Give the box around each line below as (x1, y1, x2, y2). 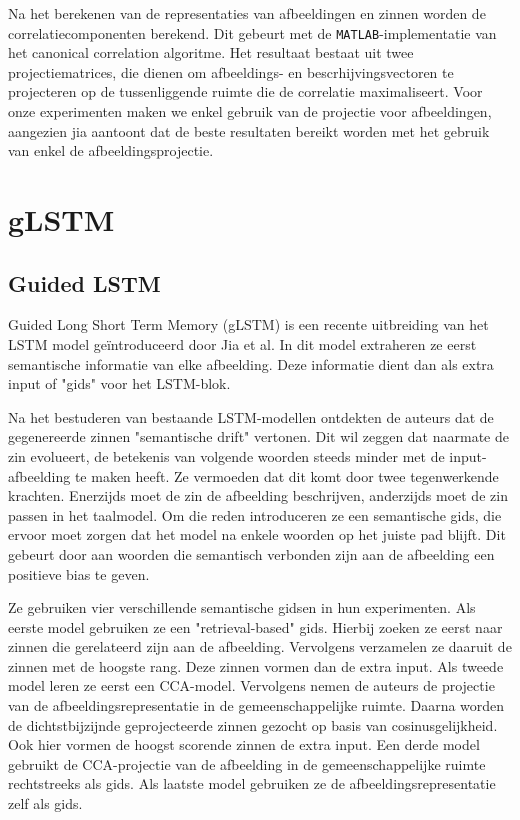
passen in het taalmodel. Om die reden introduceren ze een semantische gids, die (8, 504, 502, 525)
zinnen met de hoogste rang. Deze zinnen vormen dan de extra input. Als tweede (8, 655, 504, 676)
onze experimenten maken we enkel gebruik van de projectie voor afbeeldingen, (8, 101, 492, 122)
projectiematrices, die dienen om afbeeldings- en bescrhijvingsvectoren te (8, 61, 454, 82)
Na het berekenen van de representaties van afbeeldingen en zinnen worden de (8, 3, 486, 23)
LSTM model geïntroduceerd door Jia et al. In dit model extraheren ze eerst (8, 333, 477, 354)
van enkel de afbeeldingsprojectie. (8, 140, 214, 161)
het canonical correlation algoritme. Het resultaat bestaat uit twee (8, 42, 414, 63)
